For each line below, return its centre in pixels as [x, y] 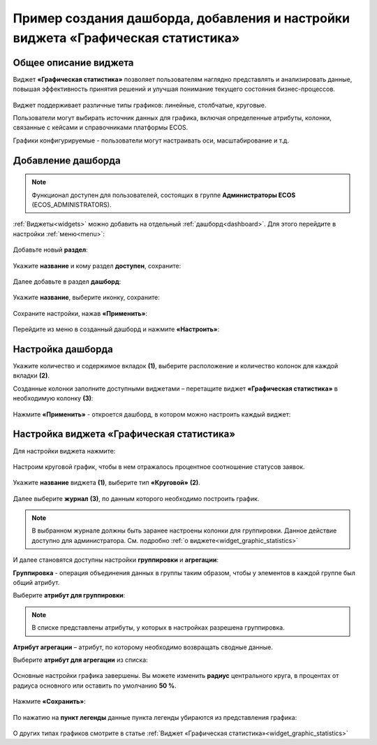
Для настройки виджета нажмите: [64, 451]
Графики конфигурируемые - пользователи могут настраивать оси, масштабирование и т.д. [151, 140]
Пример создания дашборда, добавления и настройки [182, 18]
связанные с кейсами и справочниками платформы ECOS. [101, 128]
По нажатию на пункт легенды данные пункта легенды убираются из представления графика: [155, 717]
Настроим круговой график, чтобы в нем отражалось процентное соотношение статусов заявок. [159, 466]
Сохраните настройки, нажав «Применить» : [80, 313]
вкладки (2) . [31, 376]
